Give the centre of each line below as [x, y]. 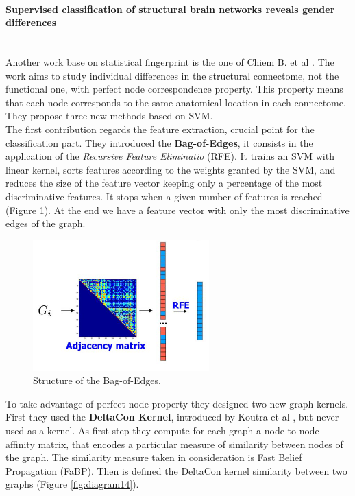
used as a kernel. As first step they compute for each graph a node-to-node [162, 430]
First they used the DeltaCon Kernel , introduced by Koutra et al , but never [172, 417]
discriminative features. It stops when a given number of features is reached [164, 196]
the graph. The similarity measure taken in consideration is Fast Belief [154, 457]
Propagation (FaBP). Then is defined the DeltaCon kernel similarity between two [176, 470]
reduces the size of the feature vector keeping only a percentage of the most [164, 183]
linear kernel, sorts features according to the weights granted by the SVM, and [171, 169]
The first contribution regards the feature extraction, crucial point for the [160, 129]
